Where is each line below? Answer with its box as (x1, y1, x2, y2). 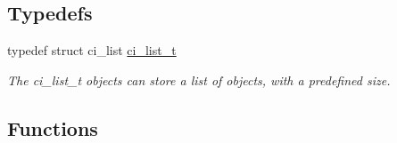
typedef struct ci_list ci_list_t (7, 41, 177, 60)
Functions (7, 114, 98, 141)
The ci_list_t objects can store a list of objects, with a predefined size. (7, 70, 391, 89)
